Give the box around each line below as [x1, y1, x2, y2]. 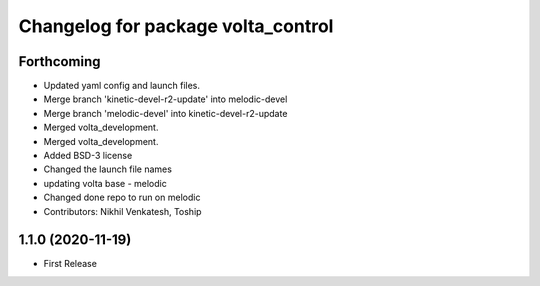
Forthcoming [18, 53, 101, 70]
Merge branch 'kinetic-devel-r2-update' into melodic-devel [43, 93, 288, 105]
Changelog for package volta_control [18, 15, 334, 37]
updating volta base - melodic [43, 177, 167, 189]
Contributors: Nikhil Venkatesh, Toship [43, 205, 202, 217]
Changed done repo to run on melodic [43, 191, 201, 204]
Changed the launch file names [43, 163, 172, 175]
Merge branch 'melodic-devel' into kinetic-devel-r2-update [43, 107, 288, 119]
